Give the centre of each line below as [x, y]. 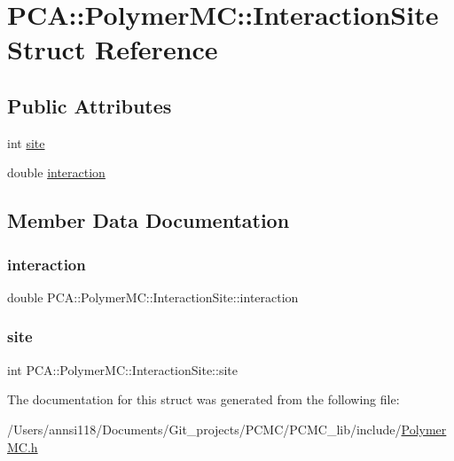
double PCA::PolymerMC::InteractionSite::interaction [153, 297]
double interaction [56, 172]
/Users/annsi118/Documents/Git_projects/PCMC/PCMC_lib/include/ [204, 429]
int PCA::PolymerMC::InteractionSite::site [122, 369]
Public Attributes [90, 105]
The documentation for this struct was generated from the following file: [204, 399]
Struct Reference [113, 49]
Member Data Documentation [149, 220]
